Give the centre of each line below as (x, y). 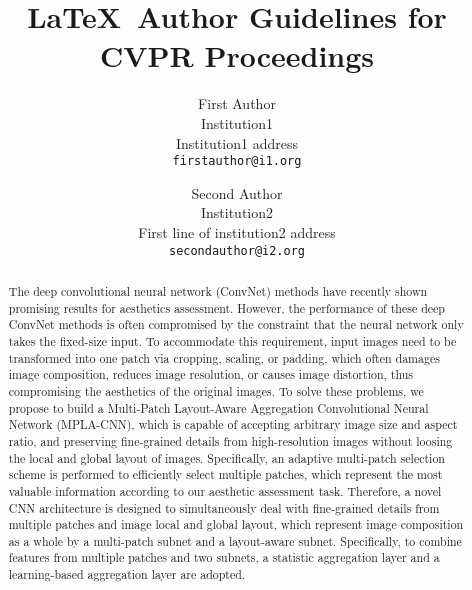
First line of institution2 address (237, 231)
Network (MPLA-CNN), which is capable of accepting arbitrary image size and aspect (233, 424)
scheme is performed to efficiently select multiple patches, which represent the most (225, 474)
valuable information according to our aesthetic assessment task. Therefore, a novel (225, 490)
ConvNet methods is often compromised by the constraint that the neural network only (236, 324)
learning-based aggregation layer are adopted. (127, 574)
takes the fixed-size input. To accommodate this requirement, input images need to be (232, 340)
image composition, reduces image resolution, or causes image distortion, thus (210, 374)
